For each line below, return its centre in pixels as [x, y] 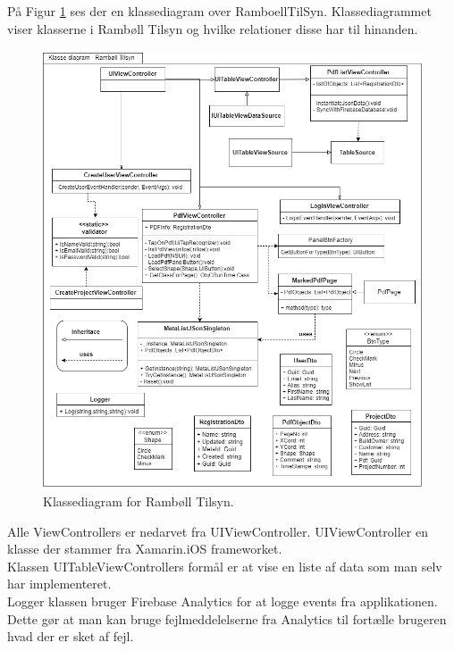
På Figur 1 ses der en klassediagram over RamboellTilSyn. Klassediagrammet [219, 11]
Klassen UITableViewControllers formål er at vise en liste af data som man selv [225, 566]
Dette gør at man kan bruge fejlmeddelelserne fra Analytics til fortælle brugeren [227, 618]
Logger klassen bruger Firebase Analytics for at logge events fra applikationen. [223, 601]
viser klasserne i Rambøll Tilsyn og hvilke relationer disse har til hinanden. [213, 28]
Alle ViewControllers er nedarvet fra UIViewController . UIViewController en [218, 531]
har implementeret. [59, 584]
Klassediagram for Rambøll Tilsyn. [139, 501]
